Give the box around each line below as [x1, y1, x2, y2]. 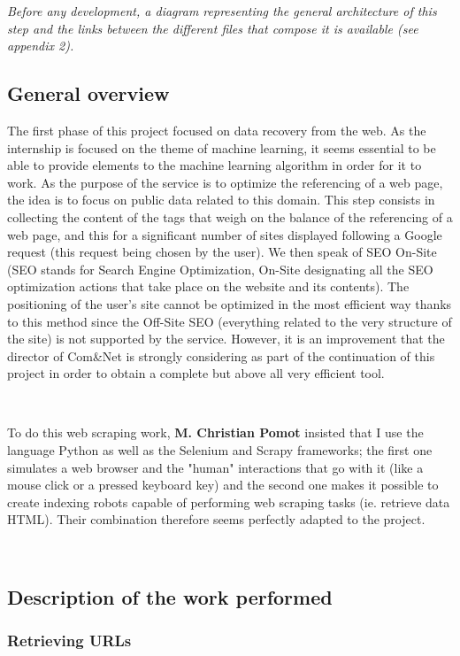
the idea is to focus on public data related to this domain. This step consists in [7, 190, 435, 209]
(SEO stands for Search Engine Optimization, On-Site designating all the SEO [7, 259, 433, 278]
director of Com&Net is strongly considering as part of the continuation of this [7, 346, 435, 365]
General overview [7, 80, 170, 107]
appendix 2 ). [7, 36, 74, 55]
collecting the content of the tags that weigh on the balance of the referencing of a [7, 207, 453, 226]
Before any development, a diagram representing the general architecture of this [7, 2, 437, 19]
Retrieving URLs [7, 629, 132, 652]
